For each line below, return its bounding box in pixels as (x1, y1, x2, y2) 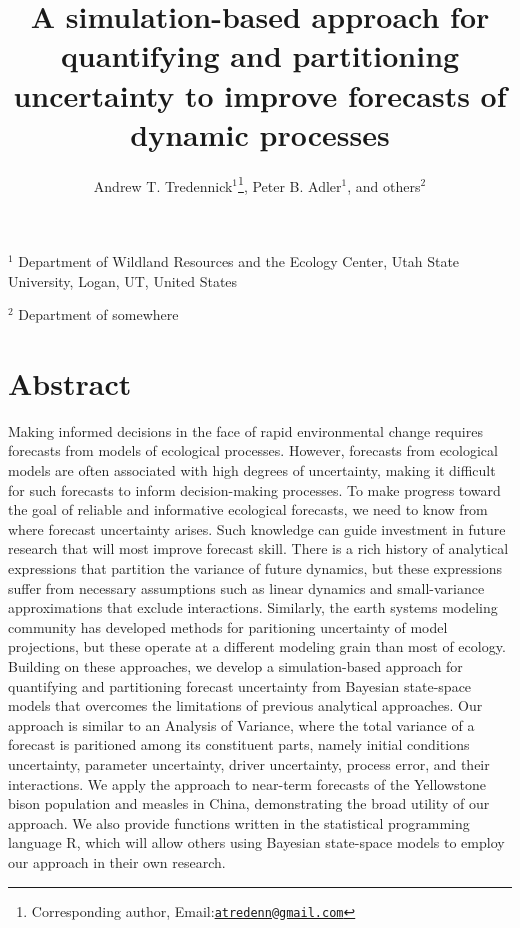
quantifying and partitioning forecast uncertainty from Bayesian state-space (8, 675, 472, 696)
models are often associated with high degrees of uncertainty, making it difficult (8, 460, 496, 481)
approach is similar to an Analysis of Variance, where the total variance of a (8, 714, 475, 735)
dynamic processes (130, 113, 390, 154)
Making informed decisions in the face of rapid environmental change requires (8, 420, 483, 441)
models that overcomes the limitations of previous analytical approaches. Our (8, 695, 483, 716)
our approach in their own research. (8, 851, 226, 872)
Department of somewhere (18, 304, 179, 325)
